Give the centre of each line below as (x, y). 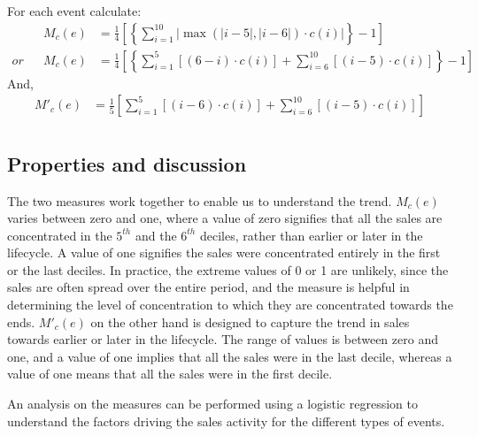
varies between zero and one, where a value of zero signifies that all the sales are (225, 218)
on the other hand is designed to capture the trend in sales (250, 321)
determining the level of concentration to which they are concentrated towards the (230, 305)
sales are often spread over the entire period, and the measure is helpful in (208, 287)
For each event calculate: (74, 11)
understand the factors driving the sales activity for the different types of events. (226, 421)
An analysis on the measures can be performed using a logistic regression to (212, 404)
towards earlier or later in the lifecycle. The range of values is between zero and (223, 339)
